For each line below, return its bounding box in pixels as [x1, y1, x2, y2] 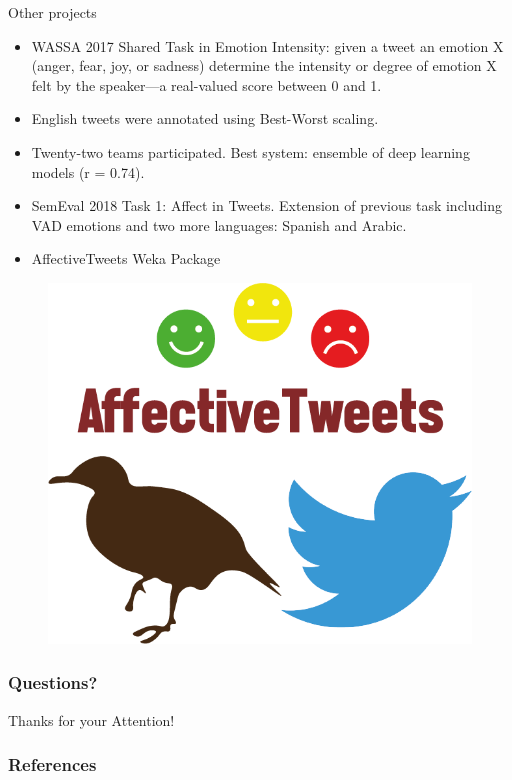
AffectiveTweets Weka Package [31, 248, 221, 269]
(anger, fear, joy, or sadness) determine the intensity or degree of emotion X [31, 55, 497, 76]
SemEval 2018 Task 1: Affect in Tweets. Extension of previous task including [31, 195, 502, 216]
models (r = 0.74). [31, 161, 145, 182]
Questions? [8, 670, 98, 695]
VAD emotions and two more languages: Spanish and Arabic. [31, 214, 407, 235]
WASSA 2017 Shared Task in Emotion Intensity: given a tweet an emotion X [31, 35, 504, 56]
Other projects [8, 2, 97, 22]
